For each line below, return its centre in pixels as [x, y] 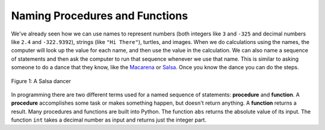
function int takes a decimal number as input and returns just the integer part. [109, 120]
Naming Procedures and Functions [100, 16]
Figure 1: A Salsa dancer [41, 81]
